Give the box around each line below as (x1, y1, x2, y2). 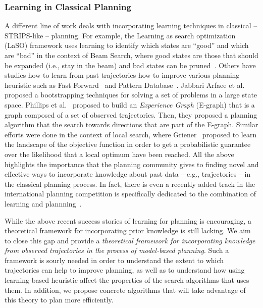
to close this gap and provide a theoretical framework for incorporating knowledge (5, 235, 255, 245)
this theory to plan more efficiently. (5, 294, 114, 305)
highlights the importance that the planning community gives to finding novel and (5, 159, 259, 169)
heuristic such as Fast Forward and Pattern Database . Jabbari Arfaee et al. (5, 79, 245, 90)
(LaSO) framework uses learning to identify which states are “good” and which (5, 40, 249, 50)
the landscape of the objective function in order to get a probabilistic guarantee (5, 139, 251, 149)
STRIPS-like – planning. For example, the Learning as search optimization (5, 30, 236, 40)
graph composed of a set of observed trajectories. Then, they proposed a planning (5, 109, 257, 120)
